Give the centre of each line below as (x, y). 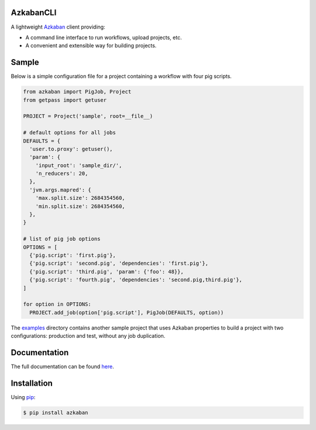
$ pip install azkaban (56, 412)
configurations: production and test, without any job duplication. (88, 336)
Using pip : (23, 397)
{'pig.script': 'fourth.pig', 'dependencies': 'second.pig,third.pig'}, (136, 280)
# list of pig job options (62, 239)
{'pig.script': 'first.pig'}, (73, 255)
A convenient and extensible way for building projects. (91, 46)
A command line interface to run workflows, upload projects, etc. (104, 37)
